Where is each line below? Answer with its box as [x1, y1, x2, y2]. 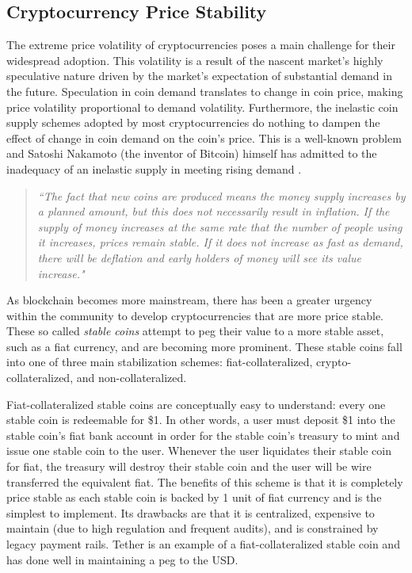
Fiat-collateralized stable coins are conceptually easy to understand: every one [6, 395, 386, 412]
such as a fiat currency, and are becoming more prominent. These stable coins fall [6, 338, 402, 354]
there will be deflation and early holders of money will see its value [37, 249, 361, 265]
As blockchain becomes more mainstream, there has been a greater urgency [6, 292, 372, 308]
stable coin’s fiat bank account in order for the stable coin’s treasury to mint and [6, 426, 400, 443]
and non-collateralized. [76, 369, 187, 386]
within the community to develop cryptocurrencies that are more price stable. [6, 307, 383, 323]
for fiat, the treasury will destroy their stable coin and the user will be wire [6, 458, 372, 475]
